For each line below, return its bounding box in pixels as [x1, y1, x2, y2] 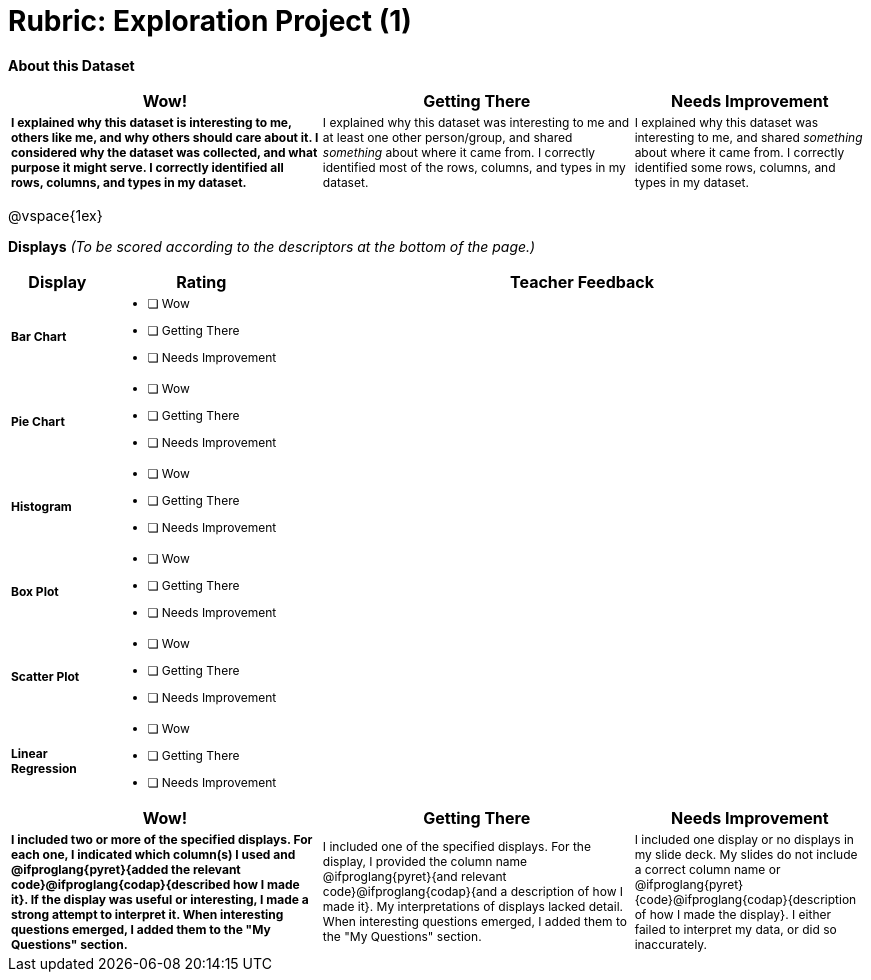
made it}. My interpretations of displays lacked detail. [322, 899, 624, 915]
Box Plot [11, 583, 59, 599]
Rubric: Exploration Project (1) [8, 4, 412, 38]
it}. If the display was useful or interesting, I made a [11, 891, 309, 907]
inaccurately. [634, 936, 707, 952]
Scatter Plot [11, 668, 80, 684]
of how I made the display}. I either [634, 906, 831, 922]
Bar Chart [11, 328, 67, 344]
